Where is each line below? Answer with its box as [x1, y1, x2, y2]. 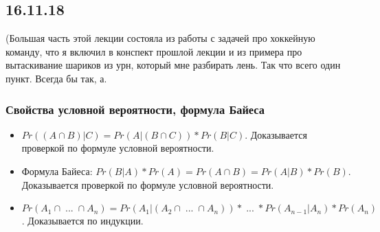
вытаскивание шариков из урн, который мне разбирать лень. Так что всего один [5, 58, 341, 72]
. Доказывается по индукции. [21, 213, 144, 228]
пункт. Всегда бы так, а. [5, 71, 107, 85]
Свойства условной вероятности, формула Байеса [5, 100, 265, 117]
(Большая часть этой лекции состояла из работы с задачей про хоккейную [5, 31, 315, 45]
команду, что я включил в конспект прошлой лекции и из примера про [5, 44, 302, 58]
